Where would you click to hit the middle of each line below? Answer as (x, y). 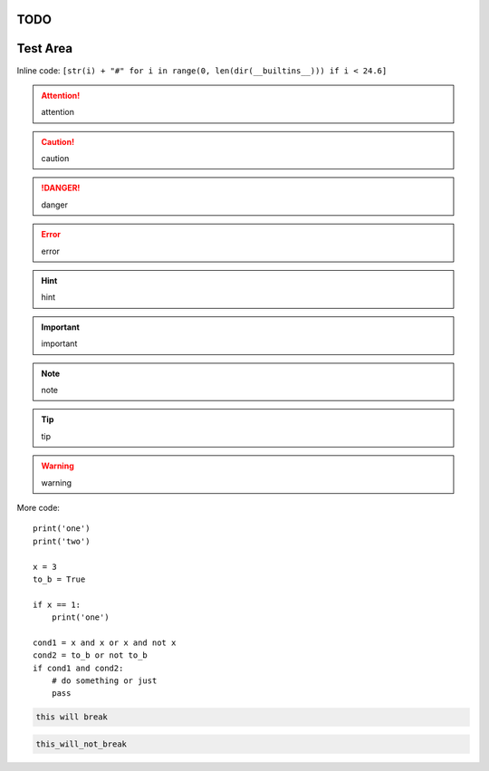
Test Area (44, 48)
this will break (72, 717)
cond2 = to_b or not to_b (91, 655)
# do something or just (104, 681)
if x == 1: (57, 604)
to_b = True (59, 579)
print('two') (62, 541)
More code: (38, 507)
